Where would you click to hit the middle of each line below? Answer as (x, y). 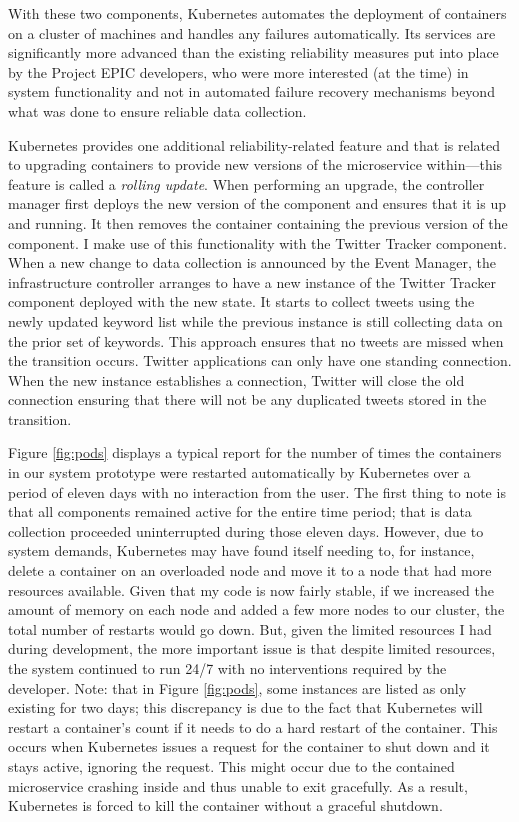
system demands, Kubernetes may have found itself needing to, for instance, (241, 550)
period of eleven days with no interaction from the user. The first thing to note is (257, 491)
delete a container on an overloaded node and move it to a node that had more (250, 570)
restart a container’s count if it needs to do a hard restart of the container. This (253, 726)
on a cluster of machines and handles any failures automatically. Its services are (252, 32)
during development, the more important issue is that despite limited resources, (252, 648)
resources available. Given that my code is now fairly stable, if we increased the (251, 589)
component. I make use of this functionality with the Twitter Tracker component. (257, 242)
